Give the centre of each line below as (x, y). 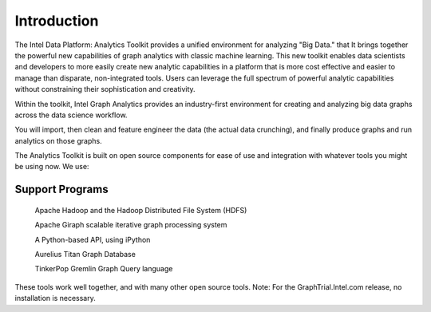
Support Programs (61, 190)
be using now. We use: (52, 167)
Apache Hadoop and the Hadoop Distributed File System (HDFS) (141, 210)
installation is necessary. (55, 298)
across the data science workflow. (71, 115)
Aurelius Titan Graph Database (85, 255)
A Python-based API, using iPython (93, 239)
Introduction (57, 21)
